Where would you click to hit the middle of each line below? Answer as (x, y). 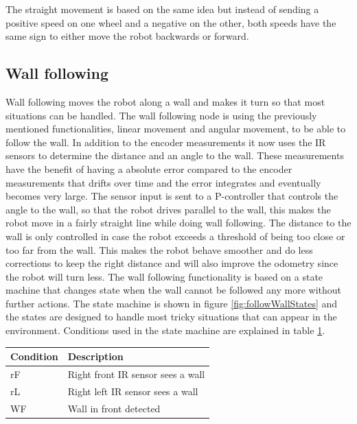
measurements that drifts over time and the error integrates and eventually (163, 182)
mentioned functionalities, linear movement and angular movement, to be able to (176, 129)
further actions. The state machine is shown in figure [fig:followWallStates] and (172, 303)
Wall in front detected (114, 408)
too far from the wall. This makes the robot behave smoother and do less (159, 249)
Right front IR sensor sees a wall (136, 374)
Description (95, 356)
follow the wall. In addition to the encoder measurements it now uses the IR (166, 142)
